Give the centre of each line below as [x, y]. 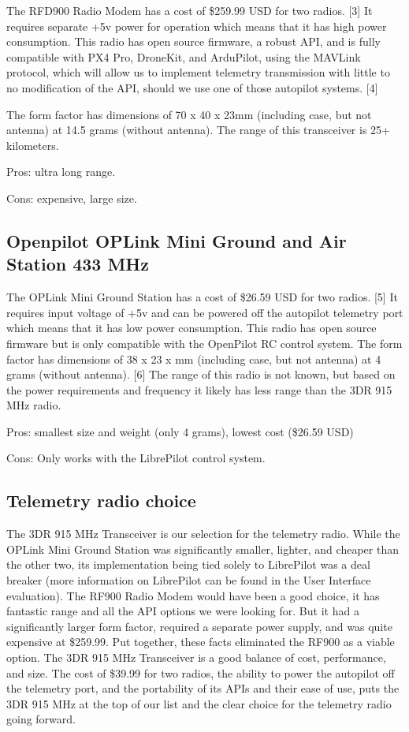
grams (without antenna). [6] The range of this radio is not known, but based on [201, 374]
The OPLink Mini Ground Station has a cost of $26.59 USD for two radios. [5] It [202, 297]
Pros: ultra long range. [61, 172]
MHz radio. [34, 405]
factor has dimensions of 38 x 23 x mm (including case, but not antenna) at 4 [194, 359]
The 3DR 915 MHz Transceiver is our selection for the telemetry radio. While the [203, 534]
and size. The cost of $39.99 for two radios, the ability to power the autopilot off [201, 672]
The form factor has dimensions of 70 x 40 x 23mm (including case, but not [189, 114]
